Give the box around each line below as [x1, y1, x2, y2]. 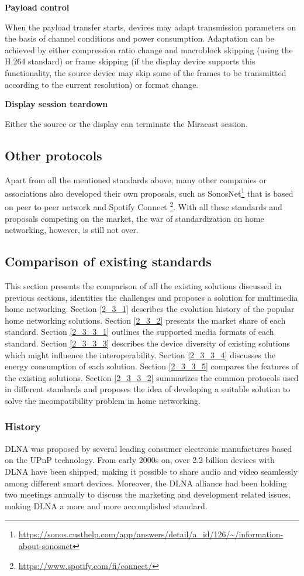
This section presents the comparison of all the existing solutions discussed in [5, 280, 282, 292]
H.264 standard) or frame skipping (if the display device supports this [5, 55, 255, 67]
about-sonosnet [18, 539, 73, 551]
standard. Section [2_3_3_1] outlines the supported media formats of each [5, 325, 274, 338]
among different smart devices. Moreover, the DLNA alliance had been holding [5, 476, 287, 489]
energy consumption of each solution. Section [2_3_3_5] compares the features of [5, 360, 299, 372]
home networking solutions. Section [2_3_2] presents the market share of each [5, 314, 286, 326]
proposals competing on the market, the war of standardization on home [5, 212, 264, 224]
